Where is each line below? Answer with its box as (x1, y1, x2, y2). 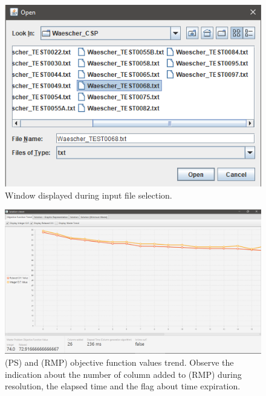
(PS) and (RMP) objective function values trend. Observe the (5, 355, 234, 368)
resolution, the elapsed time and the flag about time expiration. (5, 380, 241, 392)
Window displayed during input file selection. (5, 188, 172, 201)
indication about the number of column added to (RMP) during (5, 368, 242, 380)
